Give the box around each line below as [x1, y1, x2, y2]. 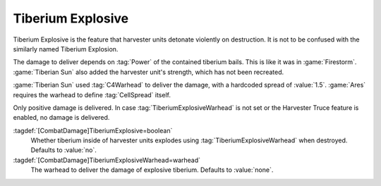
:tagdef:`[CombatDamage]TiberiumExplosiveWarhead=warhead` [13, 156, 201, 164]
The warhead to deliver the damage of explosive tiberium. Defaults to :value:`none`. [30, 166, 274, 174]
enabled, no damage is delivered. [13, 113, 110, 122]
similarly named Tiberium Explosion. [13, 44, 119, 53]
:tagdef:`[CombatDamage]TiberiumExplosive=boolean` [13, 126, 173, 135]
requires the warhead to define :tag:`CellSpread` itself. [13, 90, 171, 99]
